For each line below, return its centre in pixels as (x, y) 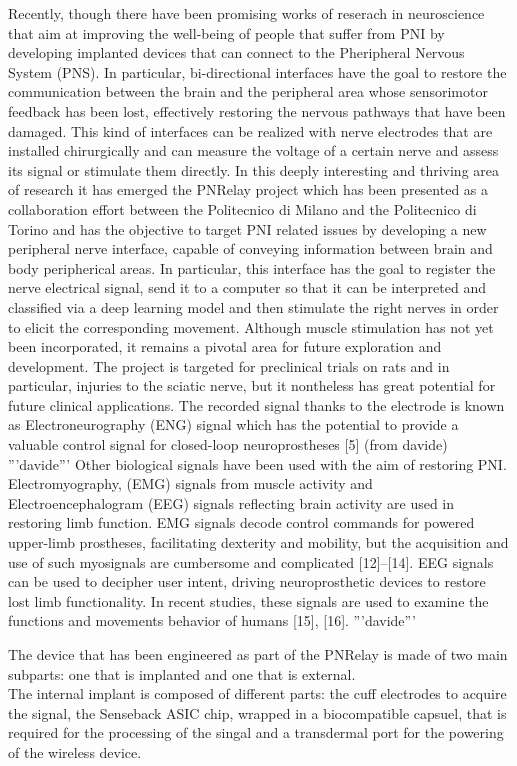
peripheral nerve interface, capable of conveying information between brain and (250, 248)
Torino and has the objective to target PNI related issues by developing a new (247, 228)
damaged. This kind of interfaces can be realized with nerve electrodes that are (250, 130)
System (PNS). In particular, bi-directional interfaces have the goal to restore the (257, 71)
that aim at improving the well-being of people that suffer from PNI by (226, 32)
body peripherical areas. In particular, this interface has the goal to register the (252, 267)
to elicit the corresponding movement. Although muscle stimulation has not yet (251, 326)
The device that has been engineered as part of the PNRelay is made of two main (258, 654)
